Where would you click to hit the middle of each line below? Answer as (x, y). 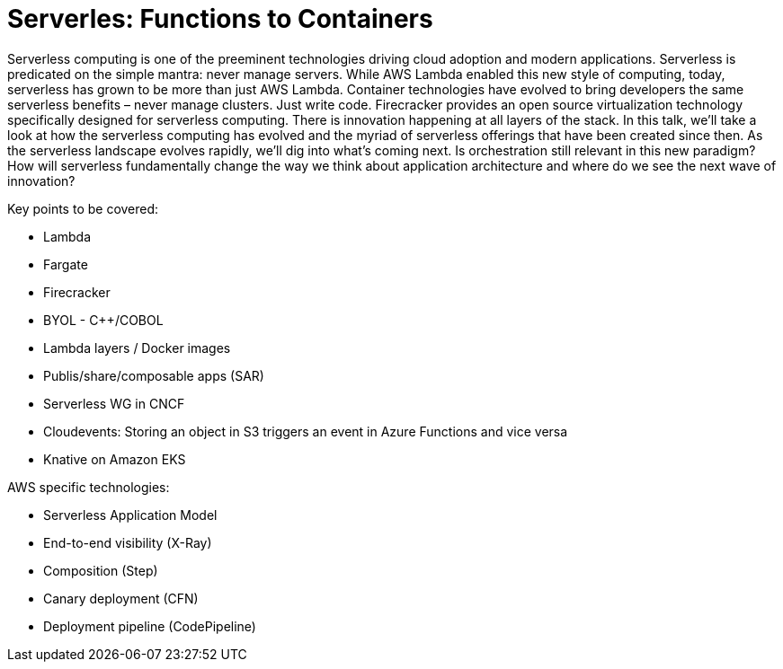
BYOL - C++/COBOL (103, 320)
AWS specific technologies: (89, 487)
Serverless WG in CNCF (114, 403)
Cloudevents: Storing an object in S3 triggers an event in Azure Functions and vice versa (306, 431)
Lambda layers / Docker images (137, 348)
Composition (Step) (101, 570)
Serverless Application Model (130, 515)
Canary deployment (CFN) (121, 598)
